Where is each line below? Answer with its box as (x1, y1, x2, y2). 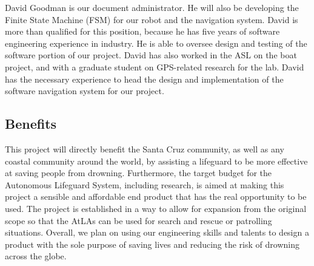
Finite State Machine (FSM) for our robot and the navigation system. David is (5, 13, 298, 26)
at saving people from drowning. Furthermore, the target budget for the (5, 166, 272, 179)
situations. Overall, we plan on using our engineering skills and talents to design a (5, 226, 309, 239)
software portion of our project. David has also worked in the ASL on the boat (5, 49, 297, 61)
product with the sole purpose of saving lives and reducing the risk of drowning (5, 237, 299, 250)
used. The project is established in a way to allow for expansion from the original (5, 202, 307, 214)
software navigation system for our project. (5, 84, 164, 97)
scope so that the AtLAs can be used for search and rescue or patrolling (5, 214, 272, 227)
